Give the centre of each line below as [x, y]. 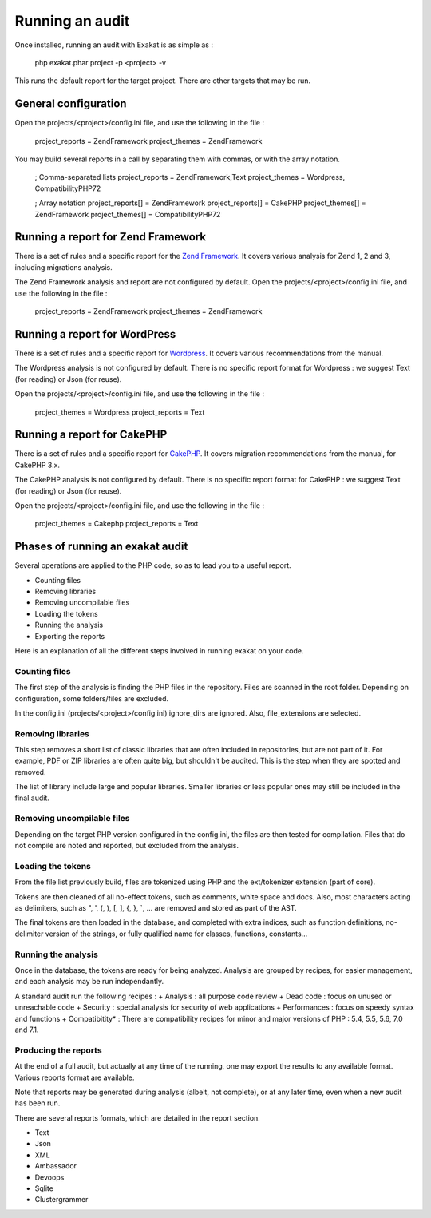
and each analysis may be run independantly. [89, 982]
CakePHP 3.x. [37, 465]
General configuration [71, 104]
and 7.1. [27, 1030]
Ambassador [56, 1166]
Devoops [49, 1177]
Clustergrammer [61, 1200]
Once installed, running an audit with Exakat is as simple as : [114, 45]
